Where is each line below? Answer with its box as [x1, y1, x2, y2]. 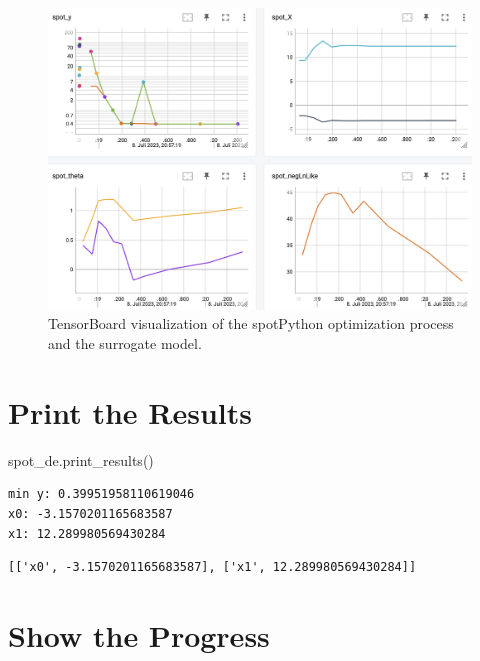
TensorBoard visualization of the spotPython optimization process [48, 313, 454, 334]
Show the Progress [8, 614, 270, 655]
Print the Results [8, 391, 253, 432]
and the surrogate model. [48, 333, 202, 354]
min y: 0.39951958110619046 [8, 487, 195, 502]
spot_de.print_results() [8, 449, 154, 470]
